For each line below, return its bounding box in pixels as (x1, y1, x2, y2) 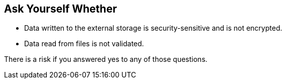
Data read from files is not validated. (24, 39, 144, 48)
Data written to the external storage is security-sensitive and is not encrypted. (24, 24, 282, 33)
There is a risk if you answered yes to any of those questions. (4, 55, 208, 64)
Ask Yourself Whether (4, 3, 117, 15)
